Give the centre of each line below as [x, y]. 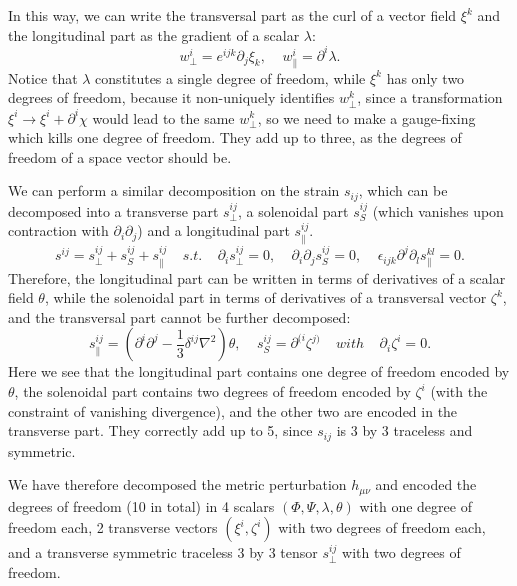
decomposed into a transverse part [113, 210]
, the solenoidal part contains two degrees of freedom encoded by [212, 391]
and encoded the [426, 484]
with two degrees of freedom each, [382, 527]
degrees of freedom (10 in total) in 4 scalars [141, 505]
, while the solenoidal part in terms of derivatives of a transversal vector [265, 297]
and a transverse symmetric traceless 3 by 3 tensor [163, 552]
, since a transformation [430, 97]
